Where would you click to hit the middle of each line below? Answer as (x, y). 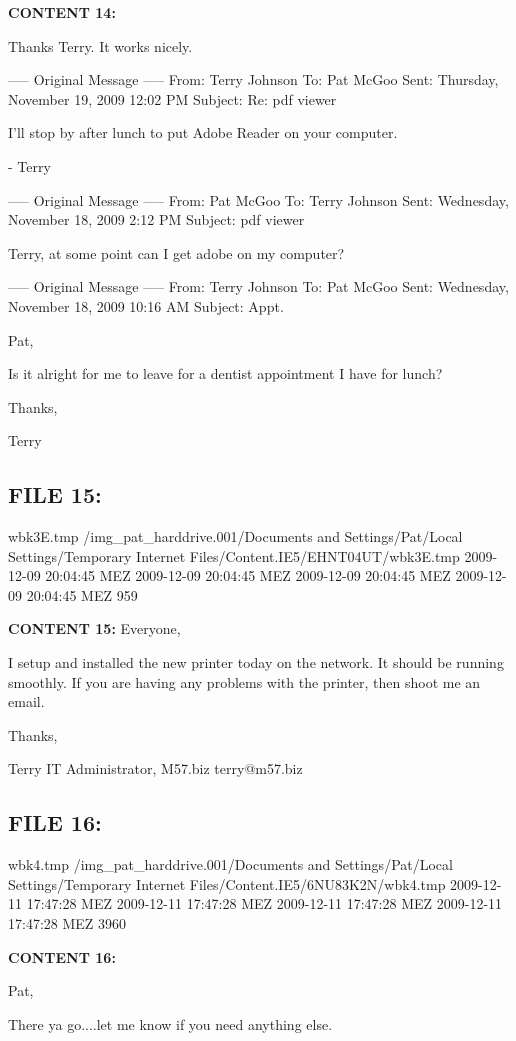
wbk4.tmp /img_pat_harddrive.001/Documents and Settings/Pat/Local (230, 864)
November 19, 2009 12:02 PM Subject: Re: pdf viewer (172, 98)
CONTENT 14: (62, 12)
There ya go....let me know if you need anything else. (170, 1023)
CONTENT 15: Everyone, (94, 628)
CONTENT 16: (62, 956)
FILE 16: (55, 822)
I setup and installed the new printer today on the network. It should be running (256, 662)
